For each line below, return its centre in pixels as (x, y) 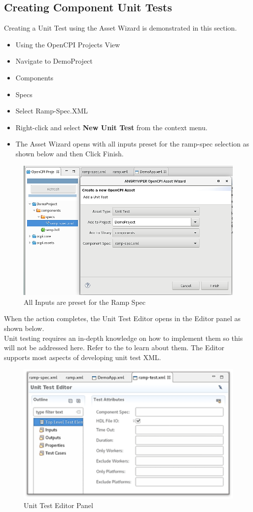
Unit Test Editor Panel (58, 505)
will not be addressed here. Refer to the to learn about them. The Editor (114, 347)
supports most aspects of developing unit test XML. (83, 357)
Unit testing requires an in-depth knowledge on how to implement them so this (124, 338)
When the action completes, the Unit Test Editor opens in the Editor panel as (122, 318)
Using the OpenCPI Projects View (68, 44)
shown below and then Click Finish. (70, 153)
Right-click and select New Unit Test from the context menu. (111, 127)
